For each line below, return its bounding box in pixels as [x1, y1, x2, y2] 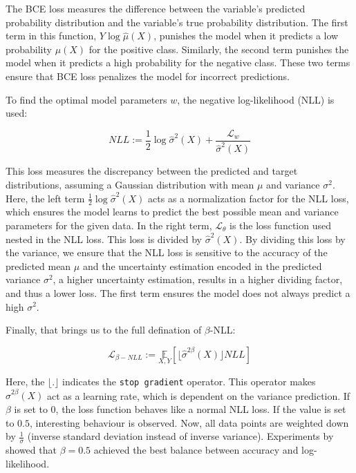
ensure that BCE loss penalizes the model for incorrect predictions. [6, 68, 290, 83]
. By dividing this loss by [239, 231, 346, 246]
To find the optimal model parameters [6, 92, 167, 106]
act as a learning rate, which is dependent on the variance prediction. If [46, 388, 350, 403]
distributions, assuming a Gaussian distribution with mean [6, 177, 254, 191]
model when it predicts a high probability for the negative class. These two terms [6, 55, 350, 70]
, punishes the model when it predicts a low [153, 28, 339, 43]
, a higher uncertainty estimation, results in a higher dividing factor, [53, 272, 343, 287]
